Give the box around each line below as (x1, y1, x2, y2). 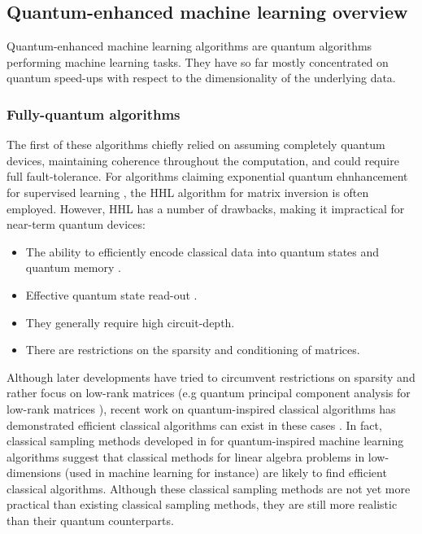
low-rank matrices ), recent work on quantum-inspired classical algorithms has (7, 400, 396, 417)
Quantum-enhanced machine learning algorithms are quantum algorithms (7, 37, 372, 55)
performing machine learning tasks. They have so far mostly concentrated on (7, 53, 389, 70)
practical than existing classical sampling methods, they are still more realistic (7, 496, 398, 513)
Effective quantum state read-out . (25, 286, 198, 303)
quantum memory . (25, 259, 121, 276)
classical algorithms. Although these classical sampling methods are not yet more (7, 479, 411, 497)
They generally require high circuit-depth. (25, 313, 235, 330)
